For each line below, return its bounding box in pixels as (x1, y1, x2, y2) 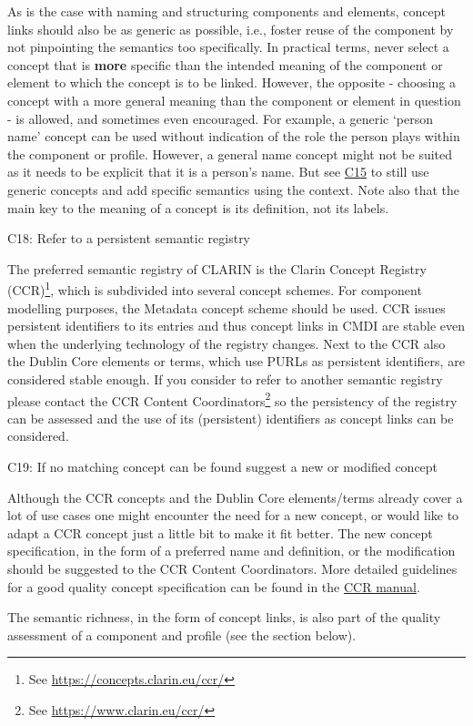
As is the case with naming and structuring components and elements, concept (7, 2, 446, 20)
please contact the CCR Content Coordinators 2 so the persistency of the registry (7, 388, 458, 410)
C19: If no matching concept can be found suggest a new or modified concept (7, 456, 438, 475)
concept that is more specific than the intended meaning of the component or (7, 55, 443, 74)
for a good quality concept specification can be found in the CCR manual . (7, 577, 420, 596)
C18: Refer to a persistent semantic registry (7, 229, 251, 248)
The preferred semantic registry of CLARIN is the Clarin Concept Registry (7, 259, 427, 278)
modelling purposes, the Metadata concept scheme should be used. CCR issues (7, 298, 446, 317)
